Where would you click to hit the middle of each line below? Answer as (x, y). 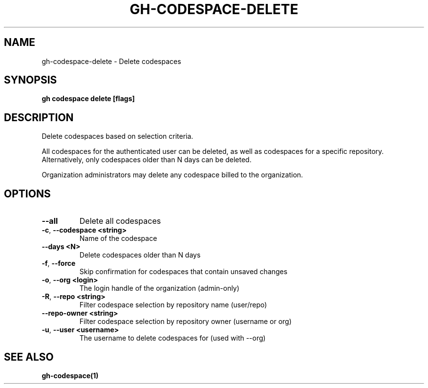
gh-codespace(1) (70, 375)
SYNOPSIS (31, 80)
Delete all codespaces (120, 221)
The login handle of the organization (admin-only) (159, 288)
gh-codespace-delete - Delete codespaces (111, 61)
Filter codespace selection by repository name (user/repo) (173, 305)
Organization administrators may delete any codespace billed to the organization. (172, 175)
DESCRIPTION (39, 117)
